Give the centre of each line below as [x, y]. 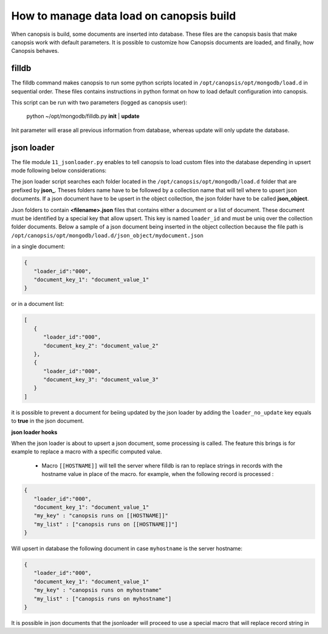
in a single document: [38, 247]
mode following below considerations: [59, 171]
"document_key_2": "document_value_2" [101, 346]
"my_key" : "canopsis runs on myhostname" [98, 590]
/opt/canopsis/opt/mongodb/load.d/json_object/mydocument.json [107, 235]
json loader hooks [34, 432]
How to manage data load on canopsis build [124, 16]
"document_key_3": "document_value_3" [101, 380]
